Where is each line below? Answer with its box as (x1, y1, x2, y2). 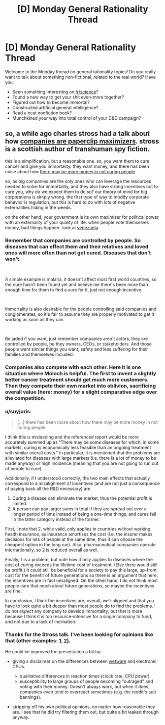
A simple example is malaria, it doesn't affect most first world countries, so (5, 276, 157, 283)
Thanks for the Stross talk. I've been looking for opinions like (5, 631, 154, 638)
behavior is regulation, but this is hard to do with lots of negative (5, 199, 135, 205)
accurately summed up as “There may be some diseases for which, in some (5, 439, 159, 445)
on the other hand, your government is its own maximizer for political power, (5, 214, 160, 220)
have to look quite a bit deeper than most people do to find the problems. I (5, 603, 156, 609)
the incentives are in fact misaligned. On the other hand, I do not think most (5, 578, 158, 583)
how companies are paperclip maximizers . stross (5, 137, 159, 145)
